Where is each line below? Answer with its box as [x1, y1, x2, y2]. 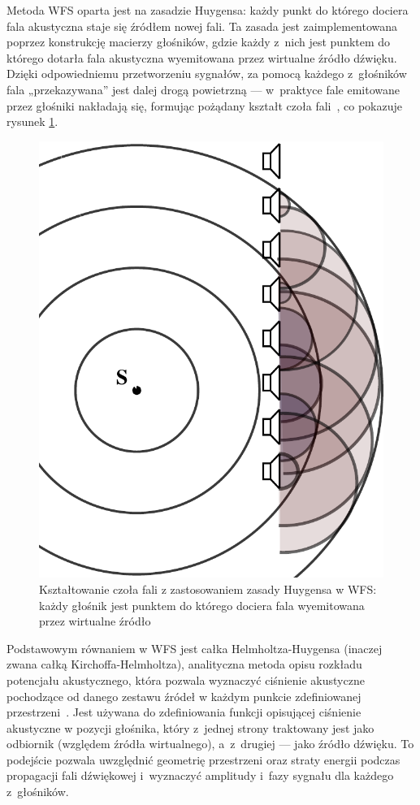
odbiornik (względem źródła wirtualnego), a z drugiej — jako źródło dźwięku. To [6, 735, 414, 752]
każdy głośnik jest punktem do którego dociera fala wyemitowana [39, 596, 365, 613]
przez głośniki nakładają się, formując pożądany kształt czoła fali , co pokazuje [6, 97, 402, 114]
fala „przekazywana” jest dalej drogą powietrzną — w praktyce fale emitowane [6, 80, 400, 97]
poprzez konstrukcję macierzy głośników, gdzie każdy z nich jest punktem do [6, 33, 391, 50]
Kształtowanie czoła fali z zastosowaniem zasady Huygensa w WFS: [39, 580, 377, 597]
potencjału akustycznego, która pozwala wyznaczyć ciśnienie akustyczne [6, 671, 365, 688]
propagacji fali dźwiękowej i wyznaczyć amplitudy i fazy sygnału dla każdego [6, 767, 394, 784]
